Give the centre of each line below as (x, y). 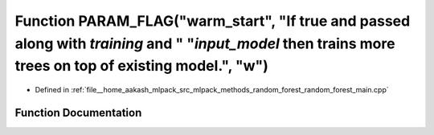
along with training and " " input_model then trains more (205, 43)
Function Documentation (78, 112)
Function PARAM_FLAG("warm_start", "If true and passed (213, 21)
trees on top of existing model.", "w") (142, 66)
